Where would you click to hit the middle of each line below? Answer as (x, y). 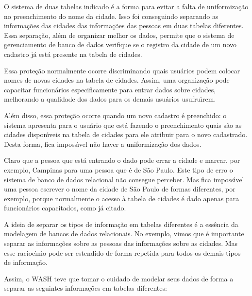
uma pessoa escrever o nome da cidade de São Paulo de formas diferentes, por (120, 189)
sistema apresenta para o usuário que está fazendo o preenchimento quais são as (123, 125)
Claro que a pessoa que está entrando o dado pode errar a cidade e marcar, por (122, 160)
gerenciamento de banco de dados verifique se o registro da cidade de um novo (120, 44)
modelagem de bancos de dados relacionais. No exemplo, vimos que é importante (124, 234)
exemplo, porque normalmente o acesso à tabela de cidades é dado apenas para (122, 198)
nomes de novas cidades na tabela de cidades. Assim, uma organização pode (117, 80)
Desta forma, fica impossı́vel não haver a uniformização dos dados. (103, 144)
